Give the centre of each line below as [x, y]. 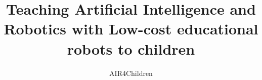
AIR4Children [131, 73]
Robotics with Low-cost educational [131, 29]
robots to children [131, 48]
